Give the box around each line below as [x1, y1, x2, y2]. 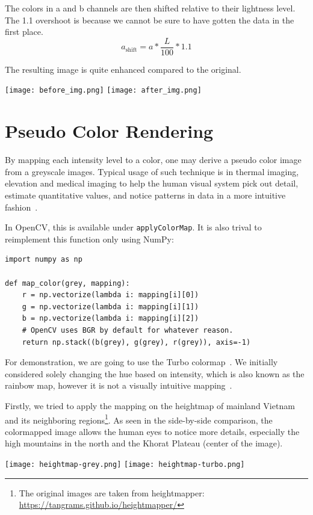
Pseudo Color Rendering [5, 119, 214, 143]
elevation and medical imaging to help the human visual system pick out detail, [5, 177, 299, 190]
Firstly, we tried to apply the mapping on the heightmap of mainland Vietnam [5, 399, 295, 412]
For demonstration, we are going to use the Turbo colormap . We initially [5, 356, 278, 368]
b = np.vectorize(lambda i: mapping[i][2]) [22, 314, 199, 323]
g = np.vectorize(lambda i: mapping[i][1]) [22, 302, 199, 311]
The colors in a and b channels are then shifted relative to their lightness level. [5, 2, 296, 14]
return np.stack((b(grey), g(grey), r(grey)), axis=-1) [22, 338, 251, 347]
